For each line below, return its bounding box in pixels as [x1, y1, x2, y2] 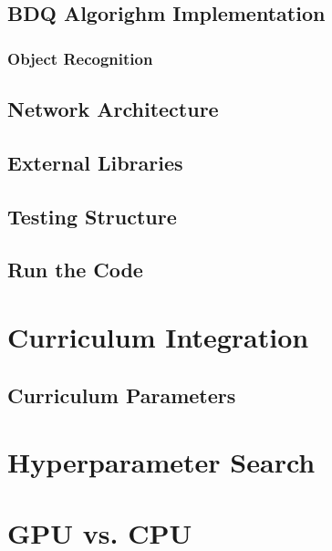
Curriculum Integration [7, 317, 309, 355]
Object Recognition [7, 47, 153, 69]
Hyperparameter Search [7, 443, 316, 481]
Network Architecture [7, 95, 219, 123]
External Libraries [7, 148, 183, 176]
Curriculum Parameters [7, 380, 236, 409]
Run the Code [7, 255, 143, 284]
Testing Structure [7, 202, 177, 230]
